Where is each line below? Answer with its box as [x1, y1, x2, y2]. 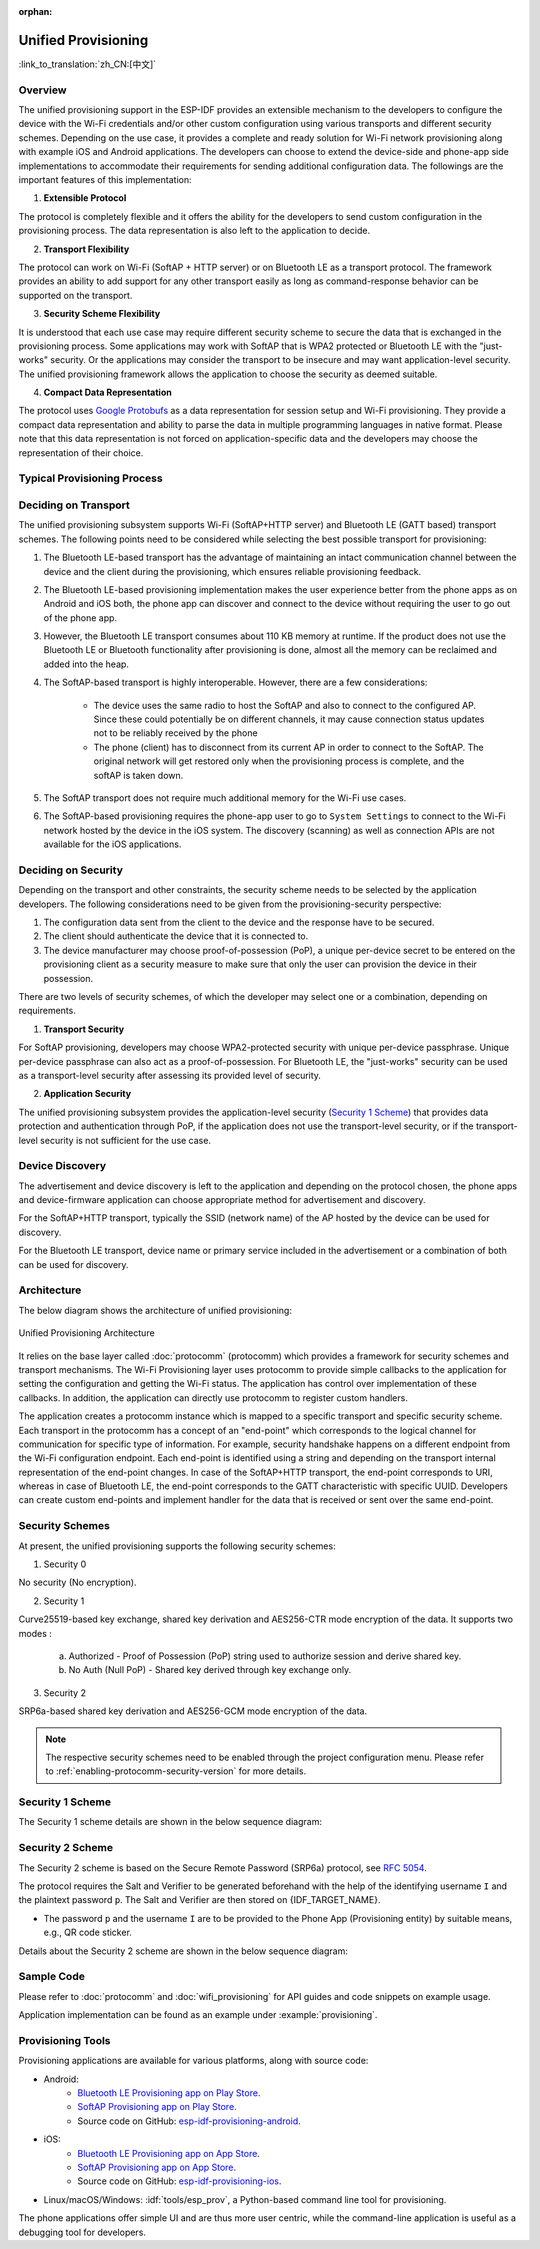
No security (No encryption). [18, 1576, 137, 1589]
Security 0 [43, 1558, 87, 1570]
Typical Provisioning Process [18, 471, 164, 485]
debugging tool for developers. [18, 2226, 147, 2238]
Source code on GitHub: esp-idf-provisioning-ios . [77, 2175, 282, 2187]
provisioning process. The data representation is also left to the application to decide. [18, 225, 370, 237]
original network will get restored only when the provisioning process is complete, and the [93, 755, 465, 767]
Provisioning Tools [18, 2033, 111, 2047]
